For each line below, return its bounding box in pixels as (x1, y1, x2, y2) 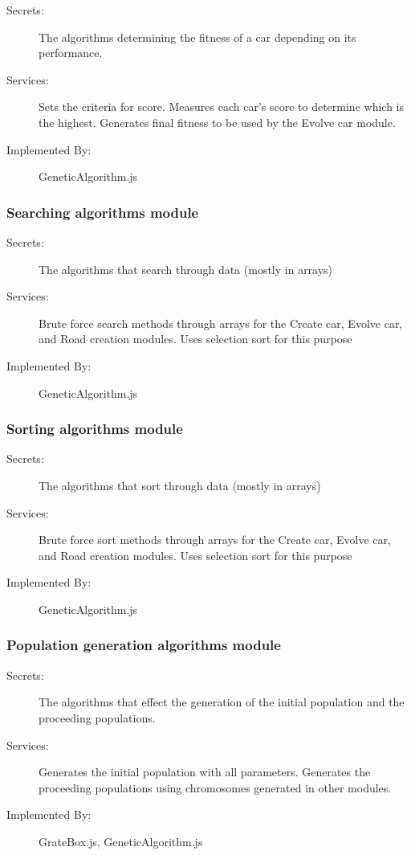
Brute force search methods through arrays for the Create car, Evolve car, (39, 314, 403, 331)
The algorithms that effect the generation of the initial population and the (39, 693, 405, 710)
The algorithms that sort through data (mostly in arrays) (39, 477, 321, 493)
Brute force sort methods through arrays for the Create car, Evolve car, (39, 531, 391, 548)
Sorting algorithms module (6, 419, 183, 439)
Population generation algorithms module (6, 635, 281, 655)
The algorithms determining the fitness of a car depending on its (39, 28, 356, 45)
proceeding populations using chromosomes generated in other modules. (39, 779, 392, 796)
